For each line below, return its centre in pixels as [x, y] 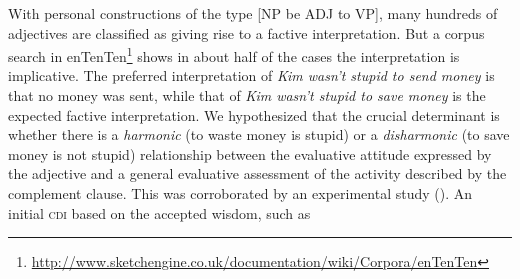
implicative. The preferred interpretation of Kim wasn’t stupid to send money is [251, 75]
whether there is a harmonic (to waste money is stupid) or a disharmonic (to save [259, 134]
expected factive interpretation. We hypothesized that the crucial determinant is [254, 114]
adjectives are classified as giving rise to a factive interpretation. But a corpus [246, 32]
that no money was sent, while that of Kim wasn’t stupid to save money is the [247, 95]
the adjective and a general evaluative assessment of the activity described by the [257, 173]
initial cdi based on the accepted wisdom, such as [159, 212]
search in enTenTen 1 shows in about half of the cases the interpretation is [234, 54]
